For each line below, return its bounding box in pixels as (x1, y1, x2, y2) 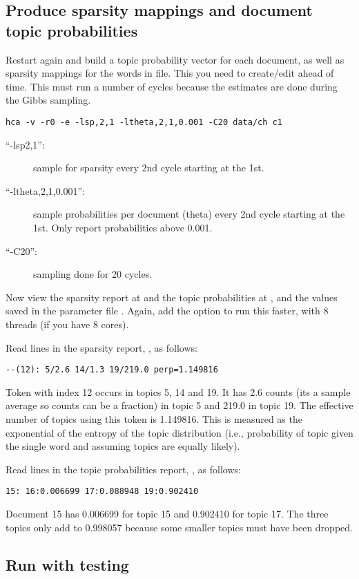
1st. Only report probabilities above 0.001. (33, 220, 213, 234)
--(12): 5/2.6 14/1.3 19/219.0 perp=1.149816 (6, 365, 218, 375)
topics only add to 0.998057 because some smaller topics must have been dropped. (6, 520, 353, 534)
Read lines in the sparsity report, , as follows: (6, 340, 197, 354)
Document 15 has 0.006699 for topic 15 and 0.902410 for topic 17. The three (6, 506, 329, 521)
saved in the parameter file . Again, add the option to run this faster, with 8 (6, 303, 329, 318)
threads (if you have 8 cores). (6, 316, 129, 331)
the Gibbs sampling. (6, 93, 91, 107)
